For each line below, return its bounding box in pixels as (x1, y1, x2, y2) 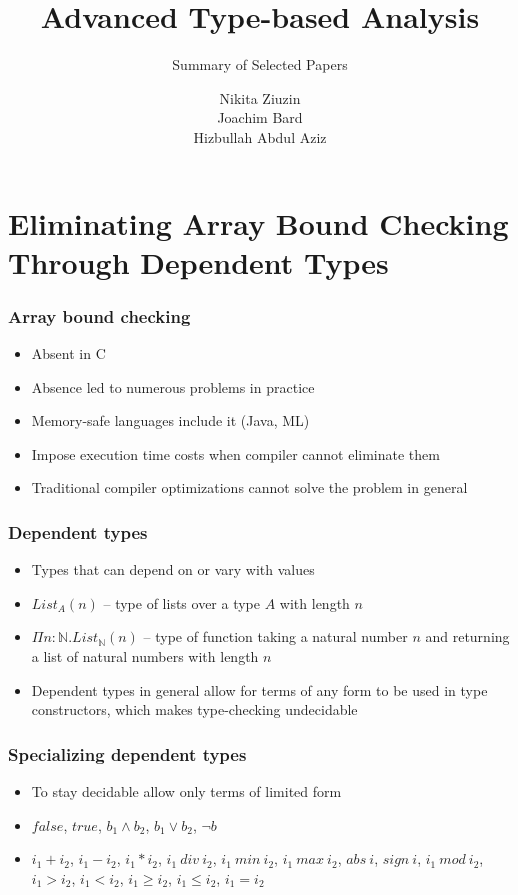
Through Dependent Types (8, 241, 389, 282)
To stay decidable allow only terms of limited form (31, 781, 342, 802)
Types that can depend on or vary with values (31, 559, 315, 580)
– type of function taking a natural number (143, 626, 408, 647)
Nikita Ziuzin (219, 87, 301, 108)
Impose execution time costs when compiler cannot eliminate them (31, 443, 440, 464)
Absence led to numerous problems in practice (31, 376, 315, 397)
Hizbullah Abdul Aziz (193, 126, 327, 147)
